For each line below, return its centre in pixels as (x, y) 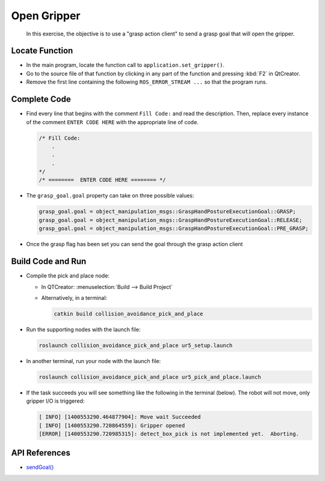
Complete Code (41, 99)
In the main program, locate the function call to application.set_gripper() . (125, 65)
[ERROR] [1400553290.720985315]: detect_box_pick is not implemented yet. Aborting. (169, 434)
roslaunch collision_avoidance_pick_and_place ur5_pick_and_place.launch (150, 377)
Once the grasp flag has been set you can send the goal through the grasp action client (135, 244)
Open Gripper (46, 16)
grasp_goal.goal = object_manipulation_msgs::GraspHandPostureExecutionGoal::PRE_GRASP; (174, 228)
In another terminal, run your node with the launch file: (94, 361)
